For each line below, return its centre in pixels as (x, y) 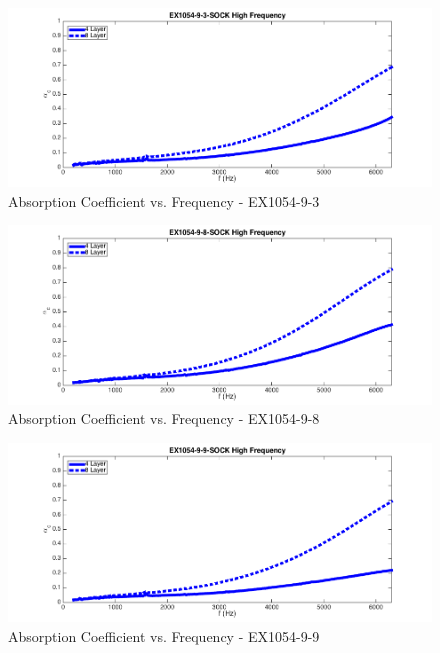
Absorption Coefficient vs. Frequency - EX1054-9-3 (164, 200)
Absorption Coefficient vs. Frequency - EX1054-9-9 (164, 635)
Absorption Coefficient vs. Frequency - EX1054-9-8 (164, 418)
